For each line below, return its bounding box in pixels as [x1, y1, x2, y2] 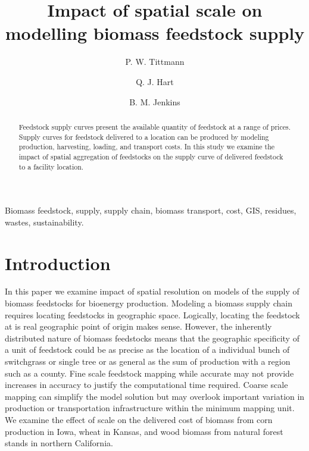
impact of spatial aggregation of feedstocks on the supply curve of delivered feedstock [18, 151, 283, 161]
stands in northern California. [5, 437, 113, 449]
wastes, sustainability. [5, 215, 84, 228]
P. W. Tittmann [125, 55, 185, 68]
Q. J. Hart [136, 75, 174, 87]
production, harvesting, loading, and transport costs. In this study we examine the [18, 142, 275, 152]
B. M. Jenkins [129, 95, 180, 108]
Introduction [5, 250, 111, 275]
